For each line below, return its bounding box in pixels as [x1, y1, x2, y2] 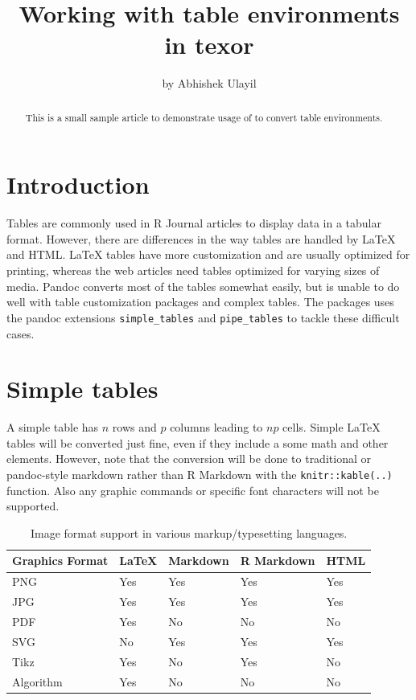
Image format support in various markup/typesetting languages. [30, 524, 348, 541]
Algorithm [12, 673, 63, 690]
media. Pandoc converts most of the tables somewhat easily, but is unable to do [6, 277, 400, 294]
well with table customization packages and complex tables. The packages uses [6, 293, 394, 310]
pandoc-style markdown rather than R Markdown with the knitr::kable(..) [6, 466, 393, 483]
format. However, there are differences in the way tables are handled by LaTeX [6, 230, 396, 247]
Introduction [6, 168, 150, 201]
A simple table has [6, 419, 99, 436]
